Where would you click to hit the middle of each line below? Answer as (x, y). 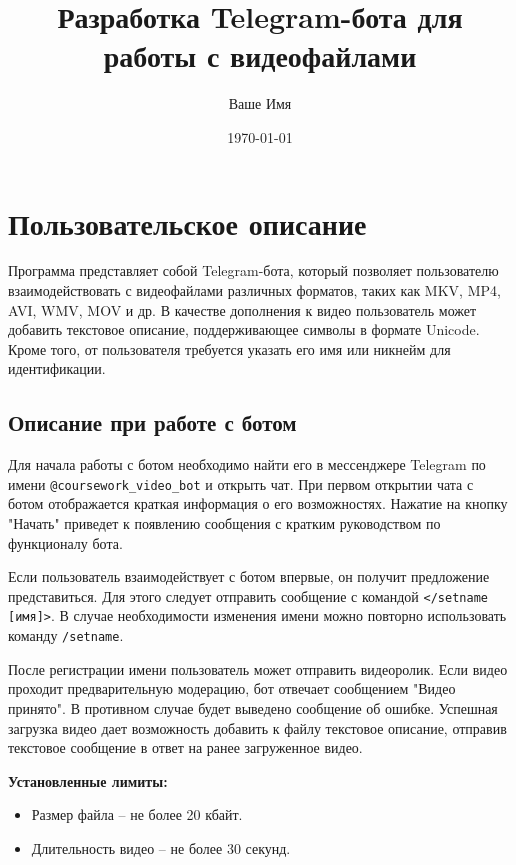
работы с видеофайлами (260, 55)
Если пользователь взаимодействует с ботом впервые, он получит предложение (249, 576)
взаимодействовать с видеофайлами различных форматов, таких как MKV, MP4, (254, 290)
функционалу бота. (65, 542)
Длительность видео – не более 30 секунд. (161, 847)
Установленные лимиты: (88, 780)
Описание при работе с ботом (152, 422)
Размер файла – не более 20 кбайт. (137, 814)
